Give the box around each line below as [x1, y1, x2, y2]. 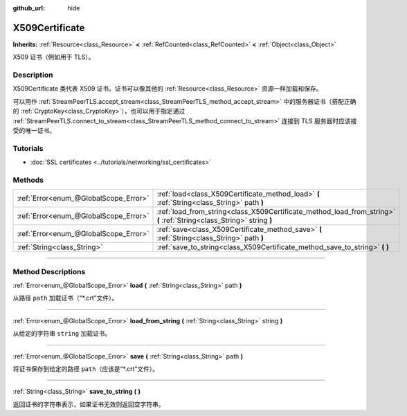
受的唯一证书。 [12, 127, 55, 134]
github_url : [12, 4, 45, 12]
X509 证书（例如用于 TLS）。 [12, 53, 95, 62]
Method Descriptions [12, 266, 86, 276]
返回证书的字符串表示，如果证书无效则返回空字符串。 [12, 400, 165, 408]
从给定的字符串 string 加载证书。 [12, 329, 111, 338]
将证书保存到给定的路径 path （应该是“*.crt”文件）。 [12, 364, 159, 373]
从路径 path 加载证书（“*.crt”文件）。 [12, 294, 118, 302]
